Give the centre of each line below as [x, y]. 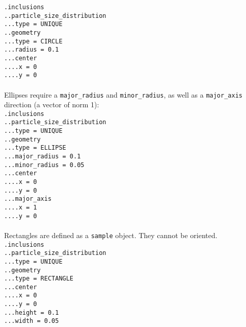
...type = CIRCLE [33, 41]
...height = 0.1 [32, 312]
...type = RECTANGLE [39, 279]
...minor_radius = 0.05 [44, 165]
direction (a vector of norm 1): [52, 104]
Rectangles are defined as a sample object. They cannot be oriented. [111, 235]
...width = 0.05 [32, 321]
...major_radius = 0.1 [43, 157]
